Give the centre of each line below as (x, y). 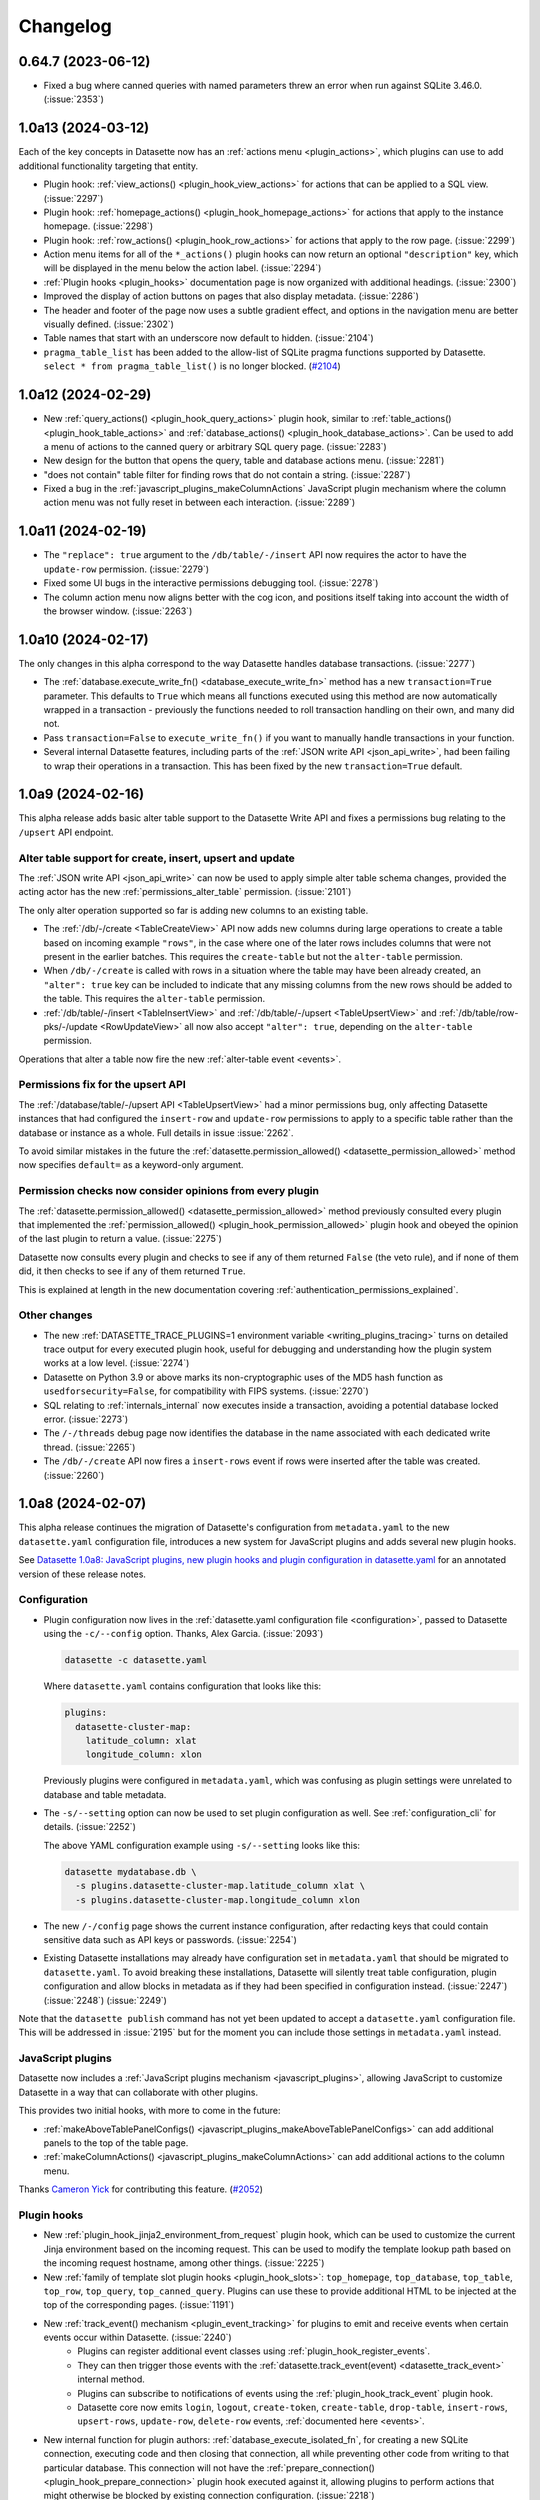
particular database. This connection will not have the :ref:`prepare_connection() (209, 2467)
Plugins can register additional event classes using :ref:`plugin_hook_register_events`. (253, 2351)
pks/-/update (71, 1026)
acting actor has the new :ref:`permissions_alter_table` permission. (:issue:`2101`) (185, 892)
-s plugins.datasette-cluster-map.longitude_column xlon (217, 1899)
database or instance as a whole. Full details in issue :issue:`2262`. (156, 1132)
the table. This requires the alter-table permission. (154, 999)
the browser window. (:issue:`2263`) (118, 611)
